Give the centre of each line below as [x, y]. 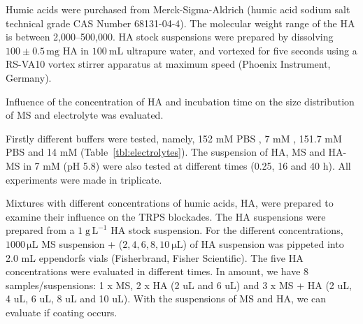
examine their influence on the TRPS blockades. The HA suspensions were [166, 216]
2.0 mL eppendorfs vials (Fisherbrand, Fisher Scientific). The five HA [155, 257]
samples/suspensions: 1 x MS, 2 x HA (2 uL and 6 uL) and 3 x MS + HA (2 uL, [179, 285]
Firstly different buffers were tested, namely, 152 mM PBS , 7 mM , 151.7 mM [174, 138]
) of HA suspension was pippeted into [263, 243]
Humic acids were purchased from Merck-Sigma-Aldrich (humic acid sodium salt [178, 9]
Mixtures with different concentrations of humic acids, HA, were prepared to [170, 203]
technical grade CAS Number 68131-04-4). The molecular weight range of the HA [180, 23]
